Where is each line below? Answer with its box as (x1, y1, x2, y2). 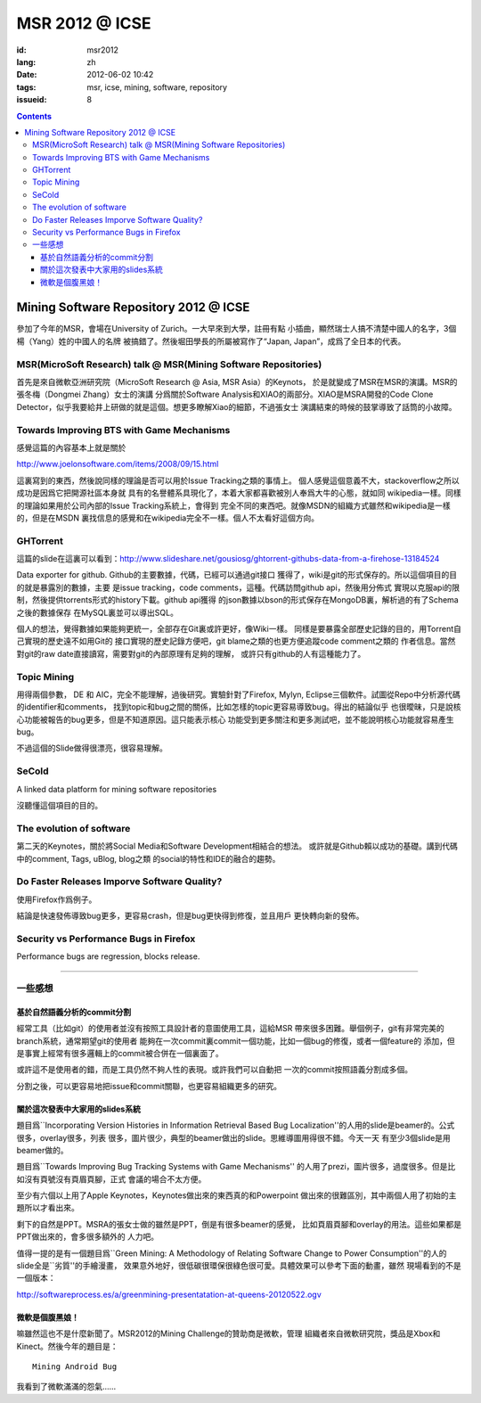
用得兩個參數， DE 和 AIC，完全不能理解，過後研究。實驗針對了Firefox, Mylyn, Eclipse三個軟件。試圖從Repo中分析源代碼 (16, 689, 461, 700)
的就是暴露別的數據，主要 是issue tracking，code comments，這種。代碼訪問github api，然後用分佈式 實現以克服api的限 (16, 582, 461, 593)
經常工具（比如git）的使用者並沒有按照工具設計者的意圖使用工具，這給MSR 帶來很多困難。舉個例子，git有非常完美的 (16, 1023, 444, 1034)
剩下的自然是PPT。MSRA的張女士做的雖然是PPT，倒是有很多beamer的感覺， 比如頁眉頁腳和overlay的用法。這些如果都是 (16, 1218, 462, 1229)
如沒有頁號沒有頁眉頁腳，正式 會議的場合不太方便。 (16, 1173, 207, 1185)
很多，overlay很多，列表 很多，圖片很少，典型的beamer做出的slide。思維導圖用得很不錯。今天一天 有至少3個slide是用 (16, 1132, 452, 1143)
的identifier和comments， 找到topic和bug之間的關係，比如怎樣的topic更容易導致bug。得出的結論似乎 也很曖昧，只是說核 (16, 701, 461, 712)
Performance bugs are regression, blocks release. (16, 951, 200, 962)
